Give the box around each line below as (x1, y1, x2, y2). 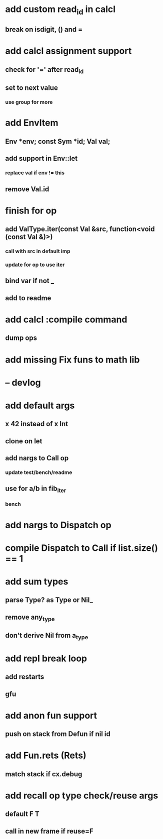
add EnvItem (5, 117, 58, 129)
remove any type (5, 613, 55, 623)
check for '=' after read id (5, 65, 84, 75)
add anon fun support (5, 709, 97, 721)
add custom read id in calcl (5, 4, 116, 17)
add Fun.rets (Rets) (5, 750, 86, 761)
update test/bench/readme (5, 468, 72, 475)
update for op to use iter (5, 261, 65, 268)
